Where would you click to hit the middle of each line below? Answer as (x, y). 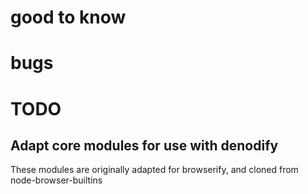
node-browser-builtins (56, 180)
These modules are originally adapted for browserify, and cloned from (154, 170)
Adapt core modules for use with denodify (144, 145)
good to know (68, 17)
